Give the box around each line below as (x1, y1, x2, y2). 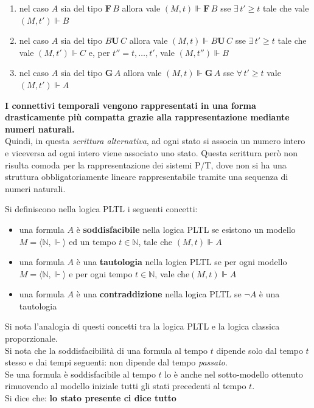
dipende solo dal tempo (216, 344, 303, 356)
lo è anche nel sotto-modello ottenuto (164, 367, 303, 380)
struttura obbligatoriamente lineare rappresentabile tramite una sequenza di (5, 170, 288, 183)
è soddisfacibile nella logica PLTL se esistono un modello (76, 223, 296, 235)
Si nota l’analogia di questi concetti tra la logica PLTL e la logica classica (5, 320, 280, 333)
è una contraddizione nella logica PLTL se (76, 288, 242, 300)
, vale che (155, 267, 190, 280)
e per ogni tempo (69, 267, 133, 280)
